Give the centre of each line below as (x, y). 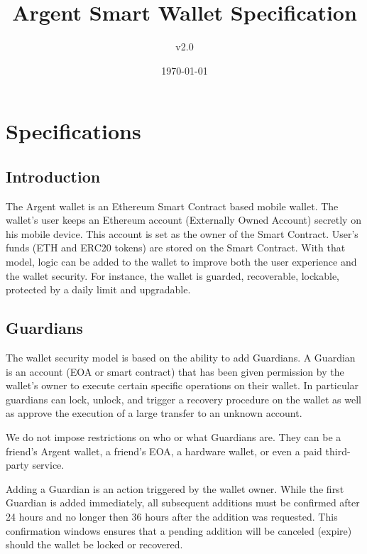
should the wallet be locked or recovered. (94, 544)
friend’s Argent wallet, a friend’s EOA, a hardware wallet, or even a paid (164, 451)
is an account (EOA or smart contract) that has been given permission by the (175, 371)
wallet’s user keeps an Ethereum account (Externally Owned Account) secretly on (183, 220)
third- (338, 451)
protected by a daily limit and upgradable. (98, 289)
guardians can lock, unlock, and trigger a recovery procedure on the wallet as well (183, 399)
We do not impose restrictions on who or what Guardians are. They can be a (174, 437)
